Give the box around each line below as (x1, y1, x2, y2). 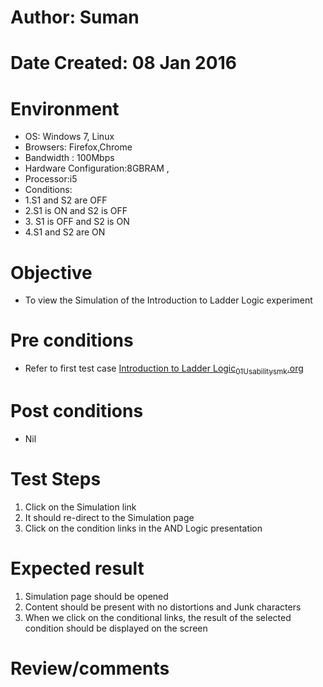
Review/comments (10, 657, 170, 680)
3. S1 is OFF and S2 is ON (24, 216, 130, 228)
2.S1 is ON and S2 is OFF (24, 205, 128, 217)
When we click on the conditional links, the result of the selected (24, 611, 292, 623)
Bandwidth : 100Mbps (24, 152, 115, 164)
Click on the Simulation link (24, 501, 137, 513)
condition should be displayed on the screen (24, 622, 208, 634)
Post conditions (10, 400, 144, 423)
